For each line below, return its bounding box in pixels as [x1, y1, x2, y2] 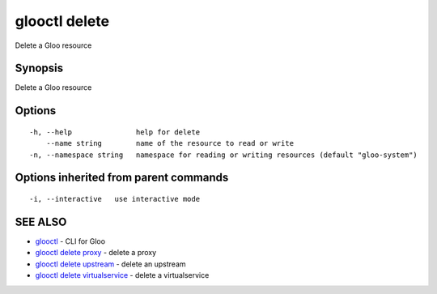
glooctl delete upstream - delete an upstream [35, 259, 186, 269]
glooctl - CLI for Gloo [35, 236, 105, 246]
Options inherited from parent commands [15, 171, 229, 185]
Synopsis [15, 62, 64, 75]
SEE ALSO [15, 215, 67, 228]
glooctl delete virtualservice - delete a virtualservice [35, 271, 210, 280]
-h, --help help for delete [29, 127, 201, 137]
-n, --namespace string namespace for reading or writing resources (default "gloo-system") [29, 150, 418, 160]
